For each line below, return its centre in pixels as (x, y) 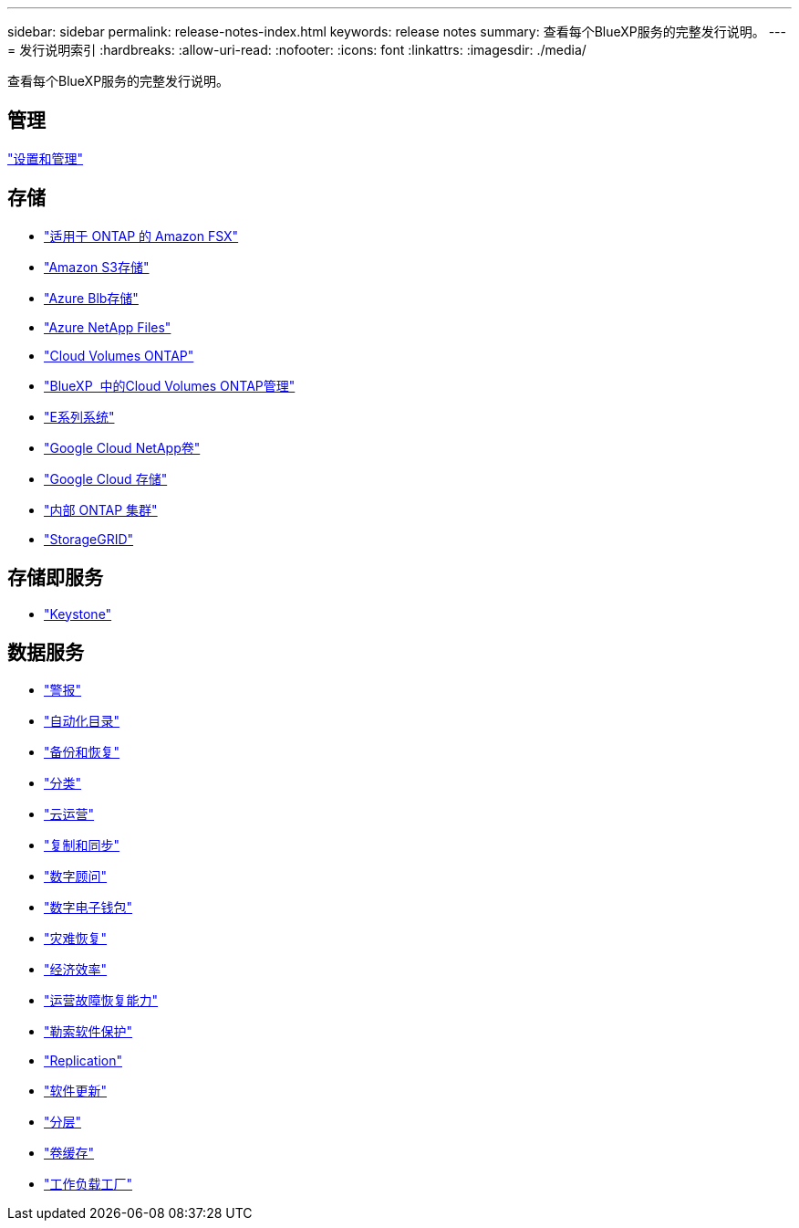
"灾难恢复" (76, 939)
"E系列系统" (79, 416)
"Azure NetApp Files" (108, 327)
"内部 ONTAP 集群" (101, 509)
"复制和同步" (82, 845)
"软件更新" (76, 1091)
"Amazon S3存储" (97, 267)
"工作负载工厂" (88, 1184)
